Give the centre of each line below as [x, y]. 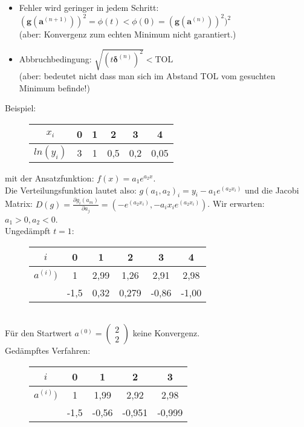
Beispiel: [21, 108]
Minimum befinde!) [54, 87]
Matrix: [19, 204]
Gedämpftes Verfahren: [48, 350]
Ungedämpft [28, 231]
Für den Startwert [38, 333]
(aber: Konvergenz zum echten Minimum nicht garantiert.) [128, 34]
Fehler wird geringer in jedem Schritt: [89, 7]
